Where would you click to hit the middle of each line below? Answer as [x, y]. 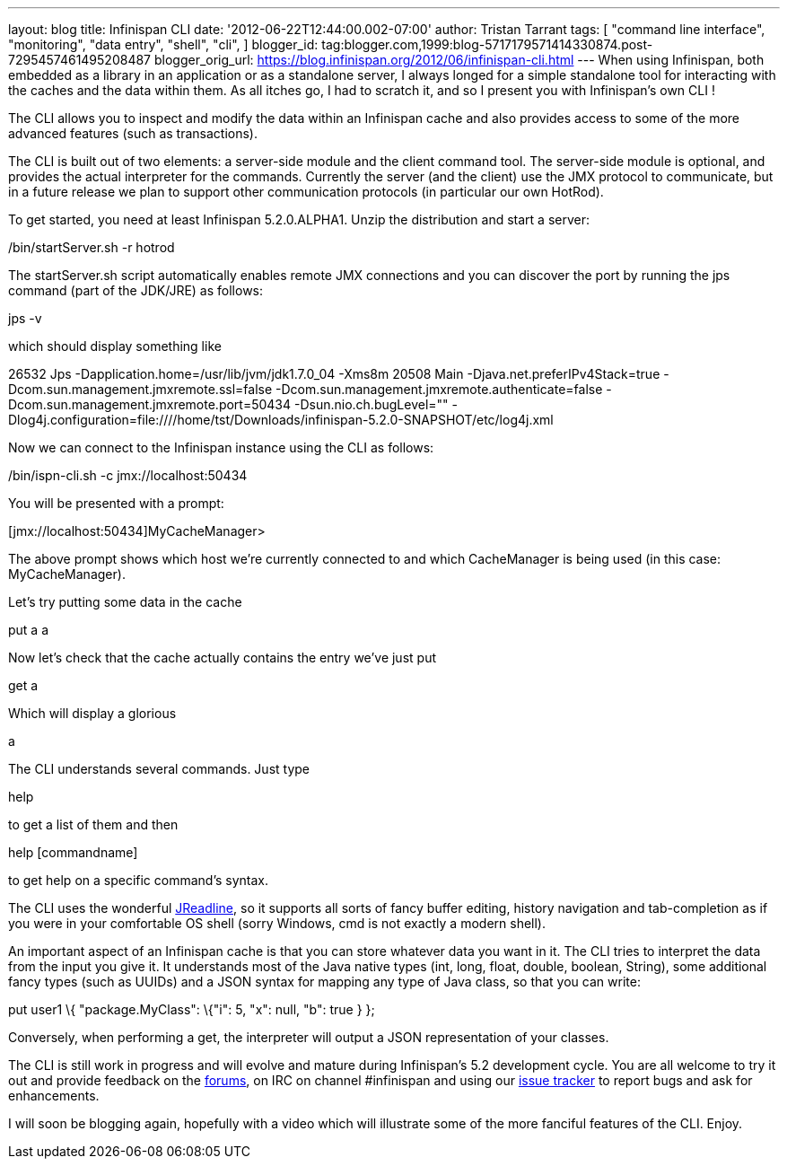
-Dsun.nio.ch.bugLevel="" [371, 404]
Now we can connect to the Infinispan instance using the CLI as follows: [221, 447]
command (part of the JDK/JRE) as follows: [136, 290]
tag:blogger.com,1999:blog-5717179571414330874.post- [487, 44]
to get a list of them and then [93, 824]
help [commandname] [73, 852]
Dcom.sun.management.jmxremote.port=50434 [150, 404]
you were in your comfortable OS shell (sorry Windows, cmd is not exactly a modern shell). [277, 923]
